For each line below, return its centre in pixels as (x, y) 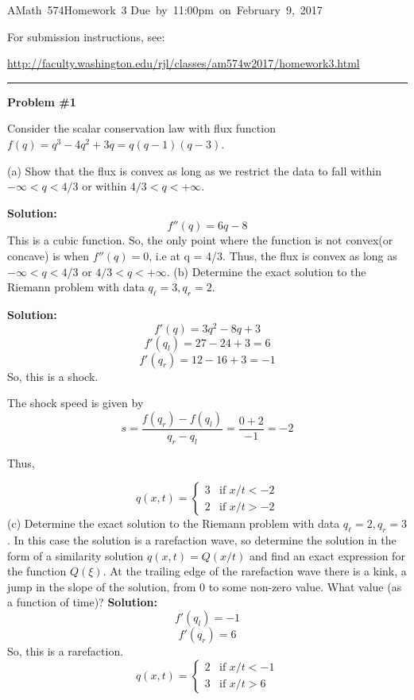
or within (104, 186)
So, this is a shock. (53, 376)
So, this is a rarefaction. (66, 650)
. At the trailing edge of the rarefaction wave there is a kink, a (255, 571)
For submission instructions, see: (86, 36)
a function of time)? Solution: (83, 602)
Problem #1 (42, 101)
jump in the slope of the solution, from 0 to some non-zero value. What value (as (205, 586)
